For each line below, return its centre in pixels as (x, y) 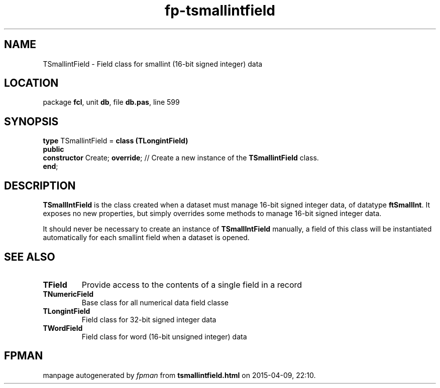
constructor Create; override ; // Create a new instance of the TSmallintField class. (181, 158)
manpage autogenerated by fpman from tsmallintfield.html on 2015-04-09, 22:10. (179, 375)
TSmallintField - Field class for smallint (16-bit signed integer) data (153, 64)
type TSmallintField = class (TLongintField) (116, 141)
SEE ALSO (30, 257)
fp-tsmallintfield (220, 11)
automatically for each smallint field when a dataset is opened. (146, 238)
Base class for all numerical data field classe (155, 302)
